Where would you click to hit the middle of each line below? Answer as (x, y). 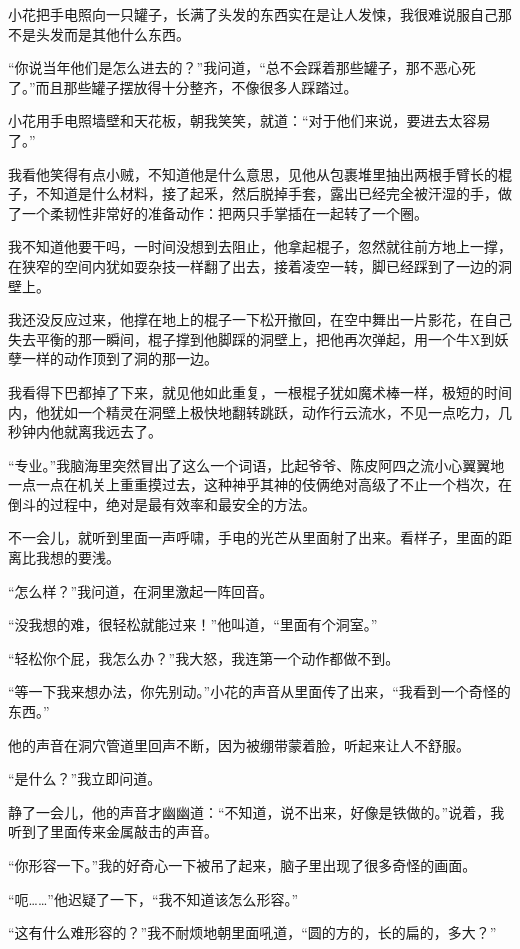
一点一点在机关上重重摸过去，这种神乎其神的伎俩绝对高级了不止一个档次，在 (260, 484)
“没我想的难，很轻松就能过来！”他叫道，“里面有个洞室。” (193, 624)
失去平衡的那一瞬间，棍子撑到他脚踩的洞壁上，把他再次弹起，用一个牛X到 (251, 338)
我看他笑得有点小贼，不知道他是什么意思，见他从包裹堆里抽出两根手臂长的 (253, 173)
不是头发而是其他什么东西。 (99, 33)
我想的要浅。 (77, 557)
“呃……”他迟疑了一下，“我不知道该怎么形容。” (153, 898)
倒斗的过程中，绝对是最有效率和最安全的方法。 (162, 503)
